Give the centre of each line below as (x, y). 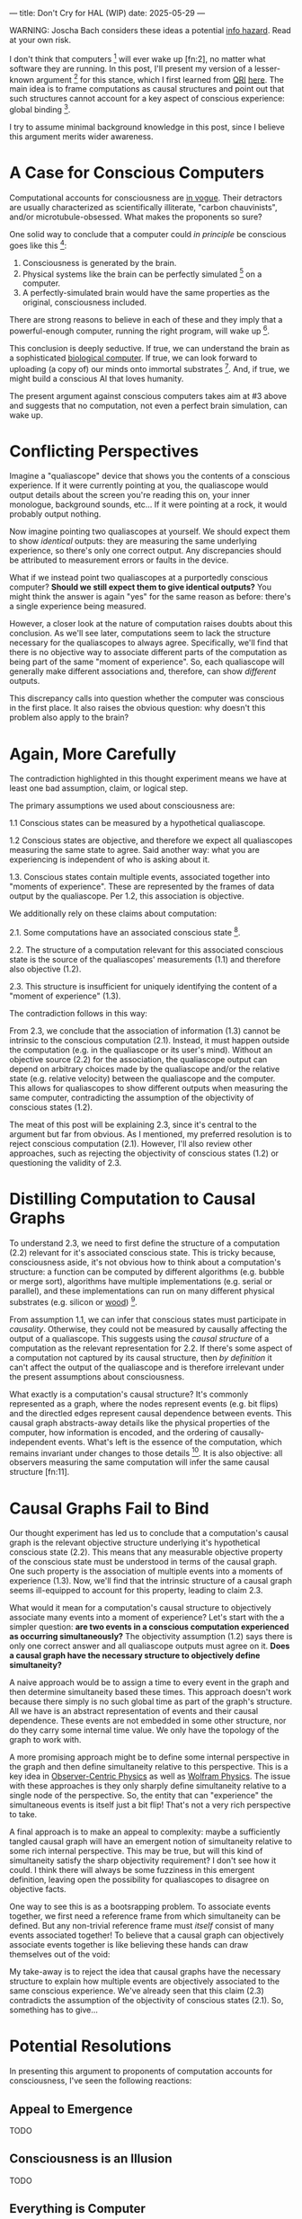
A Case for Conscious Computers (137, 173)
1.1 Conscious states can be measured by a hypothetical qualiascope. (138, 823)
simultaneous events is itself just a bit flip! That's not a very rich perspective (150, 1805)
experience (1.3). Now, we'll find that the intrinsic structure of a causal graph (151, 1581)
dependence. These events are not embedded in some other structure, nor (148, 1721)
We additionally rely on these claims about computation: (113, 914)
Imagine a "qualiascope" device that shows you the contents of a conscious (150, 476)
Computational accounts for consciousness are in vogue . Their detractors (146, 198)
